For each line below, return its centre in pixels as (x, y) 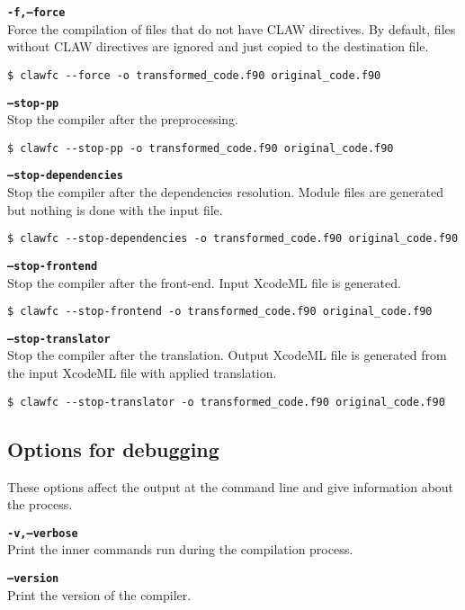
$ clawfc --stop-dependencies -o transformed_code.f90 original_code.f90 (233, 239)
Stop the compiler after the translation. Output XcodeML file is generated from (227, 355)
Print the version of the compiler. (99, 594)
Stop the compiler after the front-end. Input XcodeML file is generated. (204, 282)
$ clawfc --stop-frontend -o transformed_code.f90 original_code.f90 (220, 312)
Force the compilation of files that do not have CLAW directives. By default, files (232, 28)
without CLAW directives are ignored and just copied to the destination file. (218, 46)
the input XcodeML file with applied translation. (142, 373)
